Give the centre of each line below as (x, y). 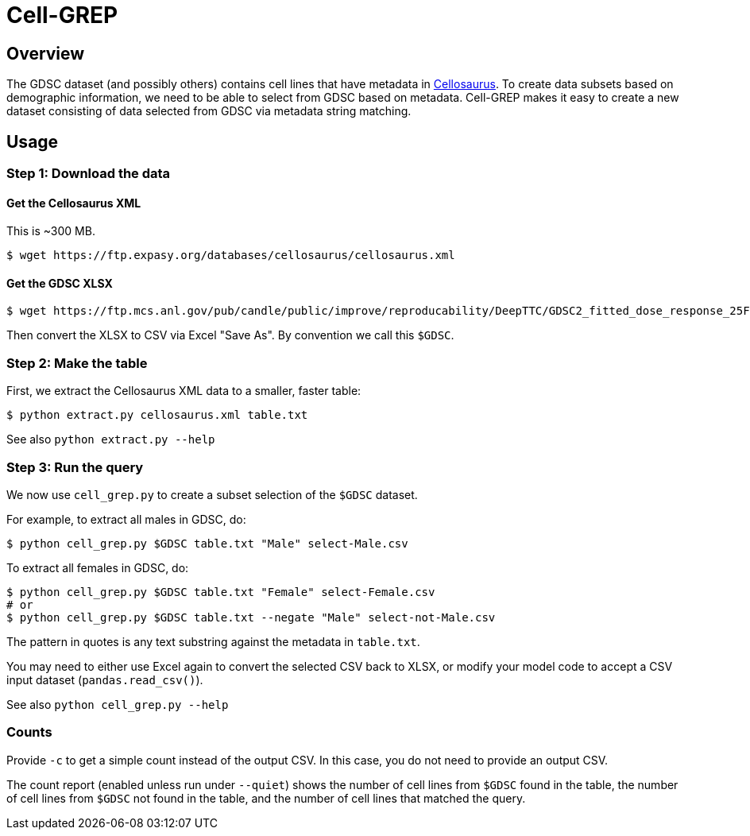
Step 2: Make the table (77, 363)
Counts (29, 732)
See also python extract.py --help (111, 439)
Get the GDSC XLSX (60, 283)
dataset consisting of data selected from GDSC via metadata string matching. (209, 111)
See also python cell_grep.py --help (118, 704)
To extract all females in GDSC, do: (98, 567)
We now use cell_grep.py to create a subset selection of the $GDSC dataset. (212, 494)
